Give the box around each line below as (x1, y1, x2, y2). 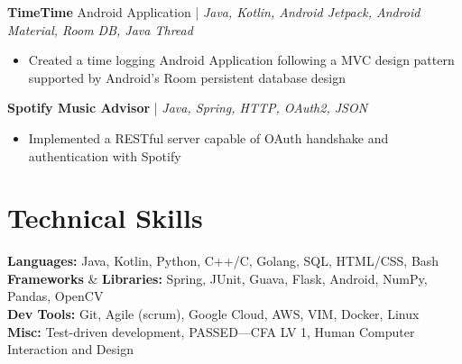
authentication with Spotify (28, 146, 181, 165)
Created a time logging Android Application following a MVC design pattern (28, 50, 455, 69)
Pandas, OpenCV (7, 287, 104, 305)
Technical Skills (7, 199, 203, 236)
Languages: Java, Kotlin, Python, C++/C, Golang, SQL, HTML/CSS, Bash (7, 251, 439, 270)
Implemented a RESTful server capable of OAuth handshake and (28, 128, 389, 147)
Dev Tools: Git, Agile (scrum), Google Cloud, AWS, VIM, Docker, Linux (7, 305, 420, 323)
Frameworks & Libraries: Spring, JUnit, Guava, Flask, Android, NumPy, (7, 268, 428, 287)
